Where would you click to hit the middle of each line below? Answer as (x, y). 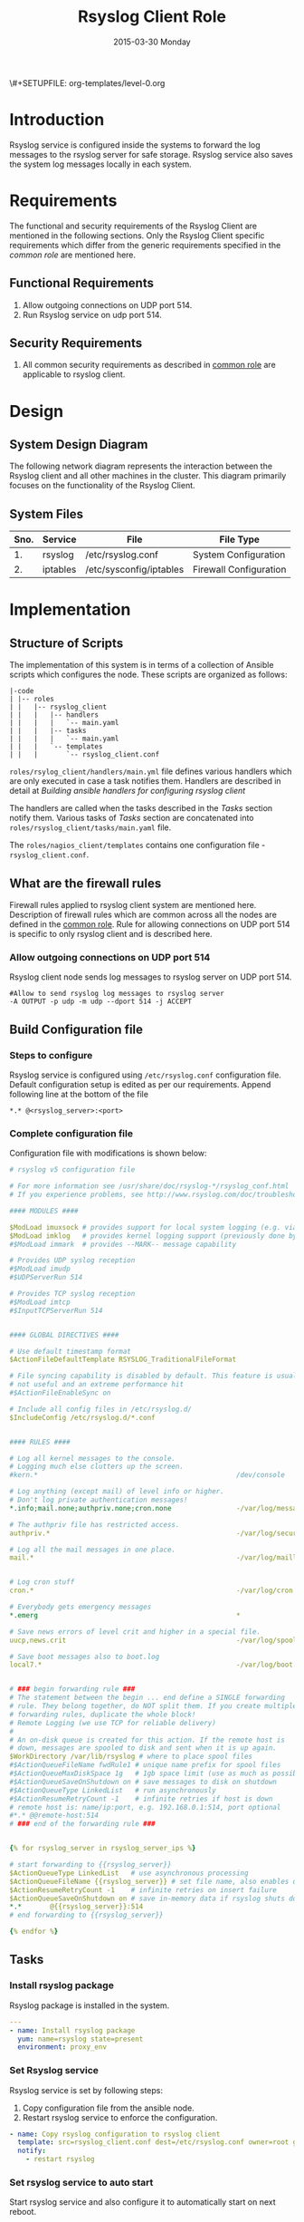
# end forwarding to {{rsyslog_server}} (87, 1915)
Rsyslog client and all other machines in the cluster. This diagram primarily (148, 476)
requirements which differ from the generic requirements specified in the (145, 245)
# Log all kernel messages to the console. (93, 1458)
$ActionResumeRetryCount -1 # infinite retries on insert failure (143, 1890)
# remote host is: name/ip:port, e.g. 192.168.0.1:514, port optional (145, 1807)
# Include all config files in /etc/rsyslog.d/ (101, 1409)
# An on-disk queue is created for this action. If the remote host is (147, 1740)
